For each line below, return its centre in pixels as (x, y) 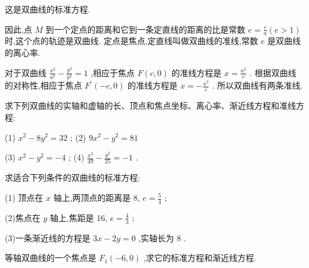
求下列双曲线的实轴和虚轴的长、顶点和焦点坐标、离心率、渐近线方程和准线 (150, 105)
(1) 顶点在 (24, 197)
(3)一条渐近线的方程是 (48, 237)
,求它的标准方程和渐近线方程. (200, 258)
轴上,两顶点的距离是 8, (97, 197)
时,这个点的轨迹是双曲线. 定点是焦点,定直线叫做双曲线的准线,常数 (132, 41)
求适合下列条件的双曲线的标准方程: (72, 177)
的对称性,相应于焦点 (43, 85)
